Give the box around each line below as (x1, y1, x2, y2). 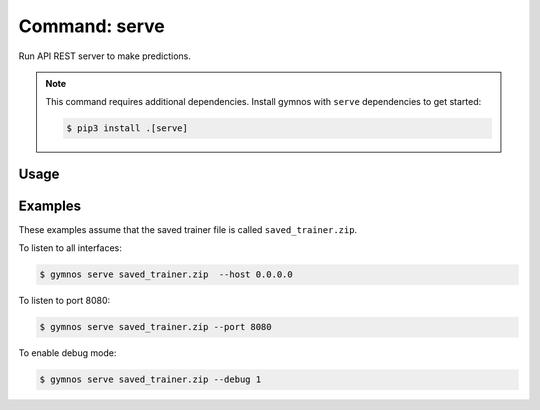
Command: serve (18, 15, 165, 37)
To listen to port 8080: (18, 295, 111, 307)
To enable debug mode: (18, 347, 117, 359)
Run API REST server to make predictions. (18, 50, 192, 62)
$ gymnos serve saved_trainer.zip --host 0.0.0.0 (39, 269, 294, 280)
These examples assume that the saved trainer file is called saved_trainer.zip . (18, 223, 358, 235)
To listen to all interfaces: (18, 242, 122, 254)
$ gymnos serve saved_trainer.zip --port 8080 (39, 321, 272, 333)
